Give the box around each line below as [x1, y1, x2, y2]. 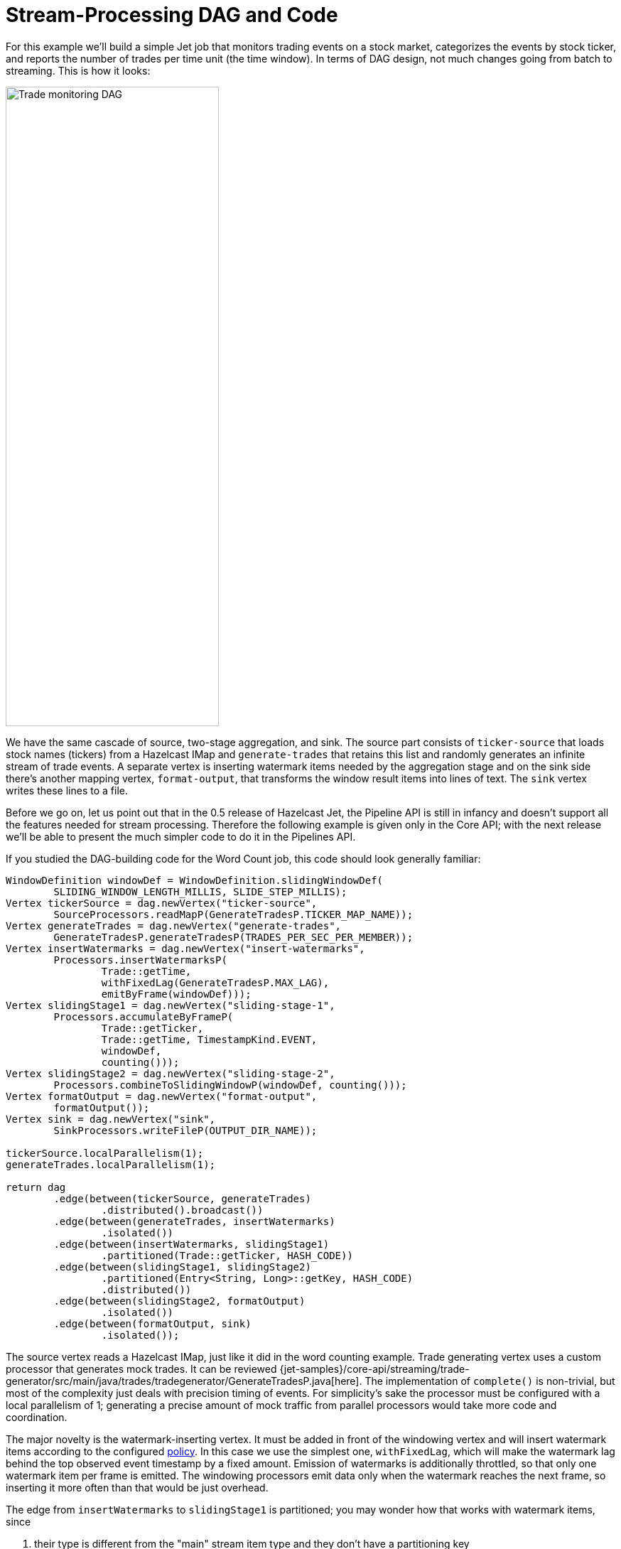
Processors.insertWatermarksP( [53, 954, 227, 966]
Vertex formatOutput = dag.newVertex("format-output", [6, 1090, 318, 1102]
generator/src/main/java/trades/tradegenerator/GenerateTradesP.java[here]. [6, 1374, 362, 1387]
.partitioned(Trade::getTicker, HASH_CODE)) [101, 1249, 353, 1261]
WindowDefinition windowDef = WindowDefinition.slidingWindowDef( [6, 874, 384, 886]
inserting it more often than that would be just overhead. [6, 1481, 269, 1494]
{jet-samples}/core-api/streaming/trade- [279, 1362, 470, 1375]
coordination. [6, 1410, 67, 1423]
